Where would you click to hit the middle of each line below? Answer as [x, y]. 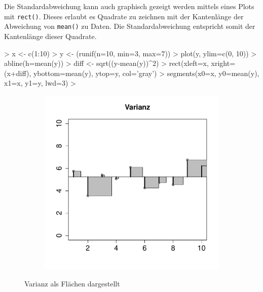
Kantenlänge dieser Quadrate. [50, 36]
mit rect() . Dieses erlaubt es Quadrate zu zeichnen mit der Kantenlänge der [124, 16]
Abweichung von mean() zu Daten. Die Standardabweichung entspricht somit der [130, 26]
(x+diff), [18, 73]
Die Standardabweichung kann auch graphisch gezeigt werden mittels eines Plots [129, 6]
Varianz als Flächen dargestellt [72, 284]
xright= [223, 63]
